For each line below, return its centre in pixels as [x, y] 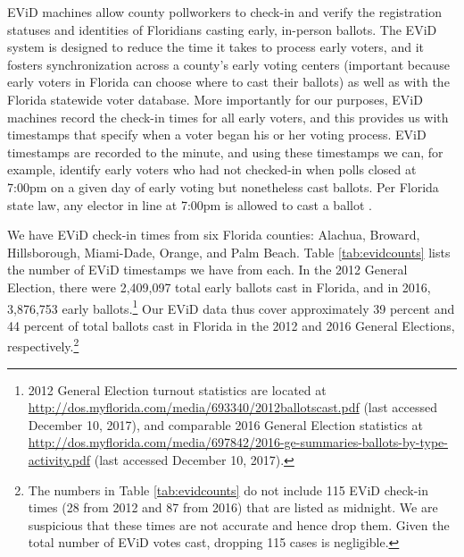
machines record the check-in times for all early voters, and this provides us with [228, 117]
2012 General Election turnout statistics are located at [177, 389]
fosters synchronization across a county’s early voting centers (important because [228, 64]
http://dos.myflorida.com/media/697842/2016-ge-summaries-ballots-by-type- [238, 442]
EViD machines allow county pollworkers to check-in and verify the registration [224, 12]
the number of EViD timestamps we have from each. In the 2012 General [207, 270]
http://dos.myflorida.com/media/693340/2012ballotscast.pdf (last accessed [233, 407]
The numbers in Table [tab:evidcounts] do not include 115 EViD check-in [228, 489]
